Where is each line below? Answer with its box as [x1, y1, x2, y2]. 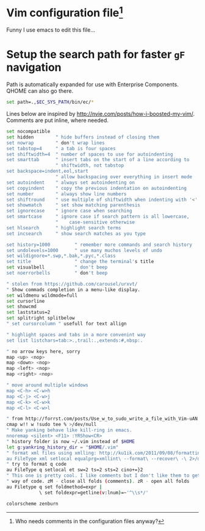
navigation [6, 60, 62, 74]
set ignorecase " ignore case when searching [6, 208, 132, 214]
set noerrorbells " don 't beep [6, 270, 108, 276]
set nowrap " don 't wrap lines [6, 140, 105, 146]
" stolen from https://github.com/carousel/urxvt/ [6, 281, 138, 287]
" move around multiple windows [6, 382, 88, 388]
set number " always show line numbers [6, 190, 127, 197]
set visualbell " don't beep [6, 264, 108, 270]
